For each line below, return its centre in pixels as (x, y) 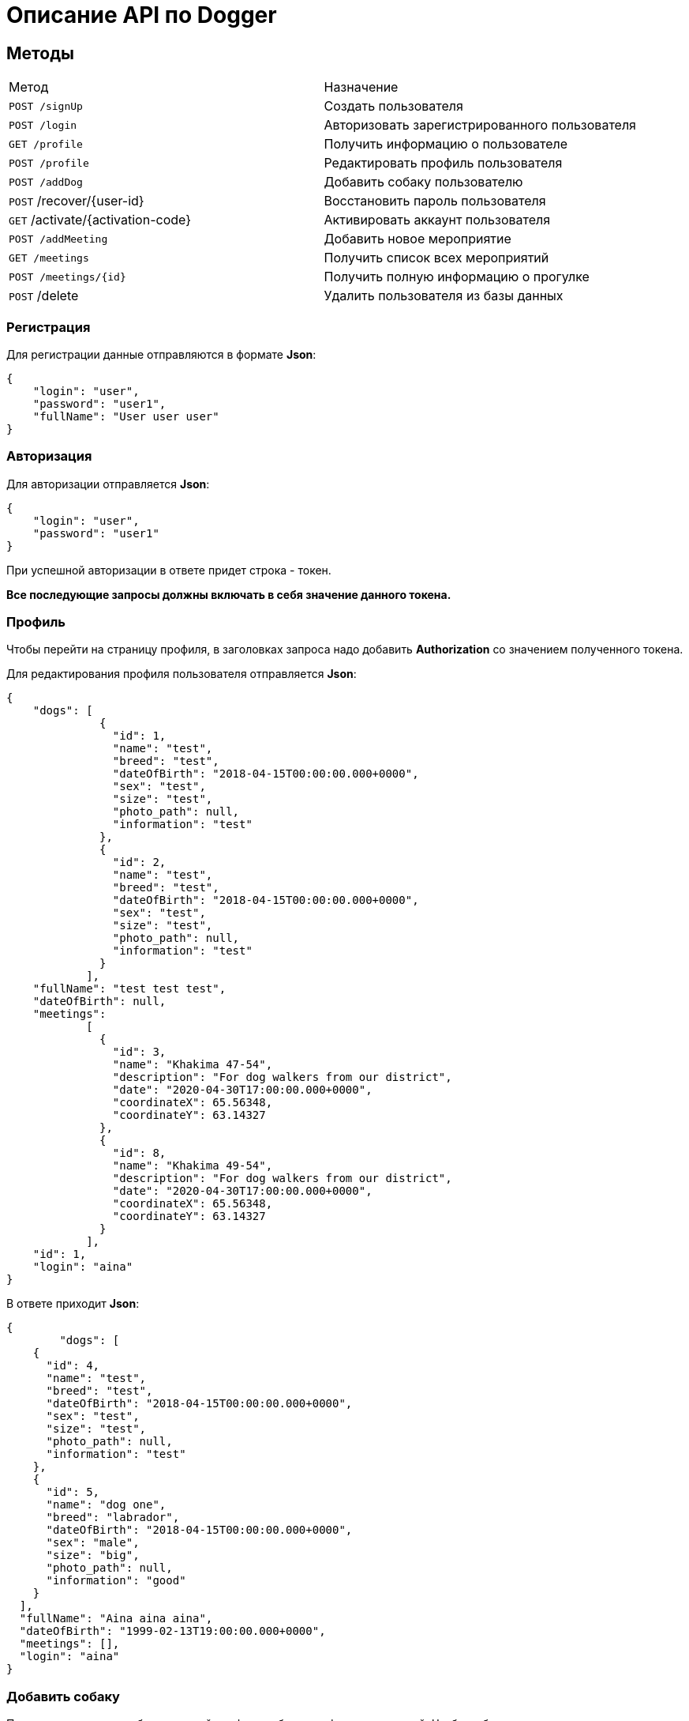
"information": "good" (116, 1581)
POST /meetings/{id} (67, 277)
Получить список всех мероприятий (436, 258)
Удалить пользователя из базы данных (444, 296)
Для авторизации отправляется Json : (108, 484)
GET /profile (46, 144)
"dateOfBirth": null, (99, 1002)
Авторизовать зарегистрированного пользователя (480, 125)
